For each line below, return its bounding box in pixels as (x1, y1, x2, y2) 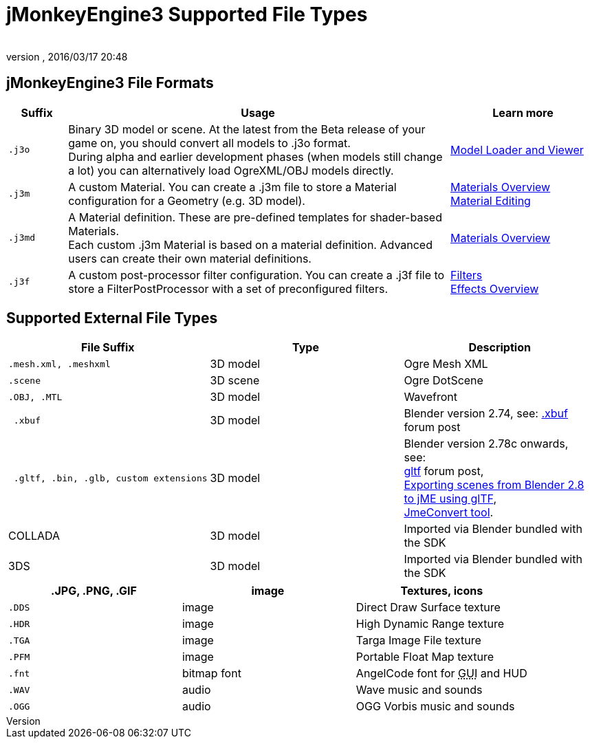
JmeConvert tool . (404, 505, 494, 520)
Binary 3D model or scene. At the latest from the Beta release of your (68, 122, 426, 136)
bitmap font (182, 666, 241, 681)
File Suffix (80, 340, 135, 355)
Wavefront (404, 390, 458, 404)
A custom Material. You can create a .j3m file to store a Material (68, 179, 397, 194)
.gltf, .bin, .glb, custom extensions (13, 472, 208, 483)
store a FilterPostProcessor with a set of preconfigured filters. (68, 281, 389, 296)
